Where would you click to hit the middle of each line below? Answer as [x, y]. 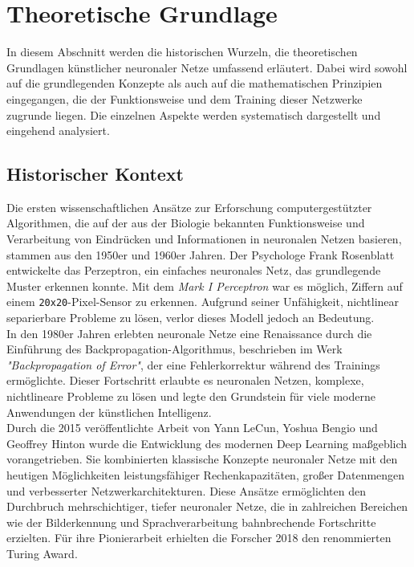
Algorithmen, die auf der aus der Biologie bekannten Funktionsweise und [186, 223]
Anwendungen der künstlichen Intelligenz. [109, 412]
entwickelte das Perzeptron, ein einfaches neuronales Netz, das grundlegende [194, 270]
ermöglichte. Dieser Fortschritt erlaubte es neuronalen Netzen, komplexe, [185, 380]
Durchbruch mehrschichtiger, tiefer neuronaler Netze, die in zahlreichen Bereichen [207, 506]
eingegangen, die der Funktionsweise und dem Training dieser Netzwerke [185, 98]
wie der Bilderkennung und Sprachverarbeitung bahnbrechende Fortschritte [191, 522]
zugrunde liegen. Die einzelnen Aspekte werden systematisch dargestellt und [194, 114]
